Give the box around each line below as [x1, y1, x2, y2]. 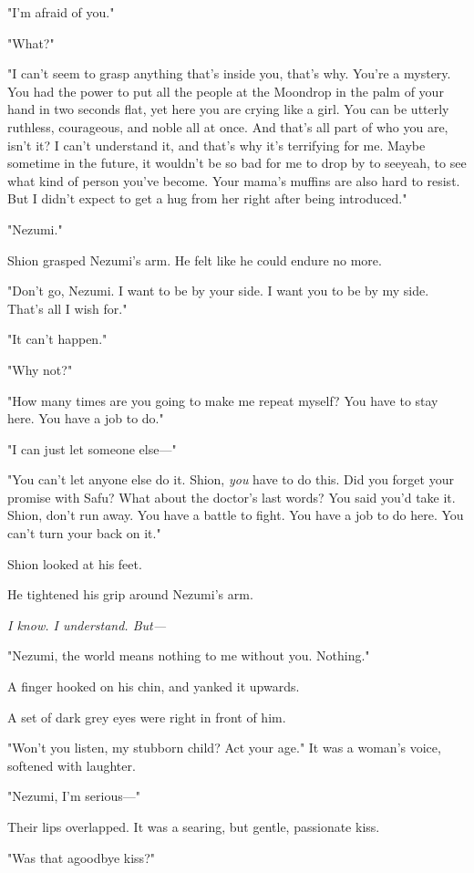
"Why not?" [7, 359, 73, 379]
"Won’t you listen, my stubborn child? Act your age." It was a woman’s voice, [7, 738, 441, 757]
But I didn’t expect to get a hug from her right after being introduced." [7, 189, 407, 208]
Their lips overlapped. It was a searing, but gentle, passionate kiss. [7, 817, 380, 836]
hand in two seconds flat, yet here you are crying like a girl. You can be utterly [7, 99, 449, 119]
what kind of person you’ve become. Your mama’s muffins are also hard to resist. [7, 171, 460, 190]
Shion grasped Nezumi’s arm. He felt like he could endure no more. [7, 250, 382, 269]
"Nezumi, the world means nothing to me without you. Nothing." [7, 646, 370, 665]
